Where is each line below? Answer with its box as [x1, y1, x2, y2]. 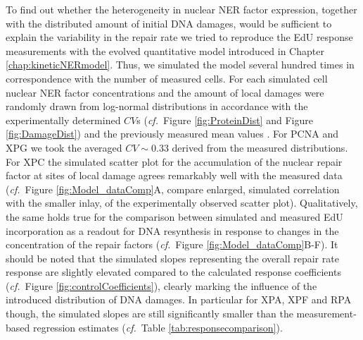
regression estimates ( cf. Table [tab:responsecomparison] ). [32, 320, 283, 334]
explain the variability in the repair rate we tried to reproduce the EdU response [6, 30, 353, 44]
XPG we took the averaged [6, 140, 122, 154]
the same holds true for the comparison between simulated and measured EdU [6, 209, 343, 224]
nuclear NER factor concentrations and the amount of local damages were [6, 85, 324, 99]
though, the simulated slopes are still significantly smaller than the [6, 306, 293, 321]
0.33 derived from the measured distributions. [151, 140, 348, 154]
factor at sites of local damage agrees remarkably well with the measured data [6, 168, 343, 183]
